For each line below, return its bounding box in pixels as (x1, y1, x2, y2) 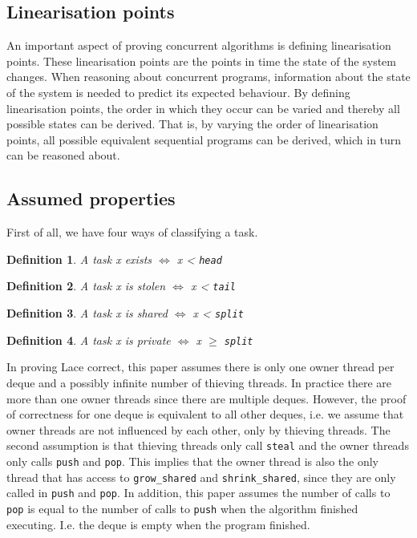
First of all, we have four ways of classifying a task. (6, 224, 258, 241)
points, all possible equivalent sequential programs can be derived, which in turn (6, 131, 402, 148)
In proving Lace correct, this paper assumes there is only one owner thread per (6, 358, 395, 375)
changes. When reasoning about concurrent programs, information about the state (6, 68, 411, 85)
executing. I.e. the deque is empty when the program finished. (6, 516, 310, 532)
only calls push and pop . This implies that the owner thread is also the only (6, 453, 379, 469)
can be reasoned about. (6, 147, 120, 164)
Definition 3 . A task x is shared (6, 305, 168, 322)
